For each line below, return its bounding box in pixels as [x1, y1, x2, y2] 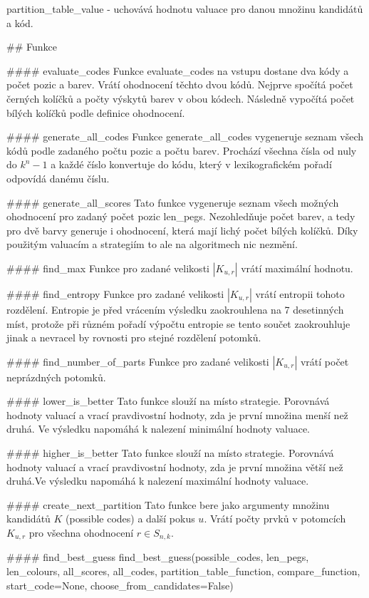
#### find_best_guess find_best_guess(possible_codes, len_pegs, [6, 550, 309, 565]
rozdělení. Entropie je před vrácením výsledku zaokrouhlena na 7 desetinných [6, 301, 344, 316]
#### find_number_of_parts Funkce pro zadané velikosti [6, 354, 269, 368]
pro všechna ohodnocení [28, 525, 134, 540]
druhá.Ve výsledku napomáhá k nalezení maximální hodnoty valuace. [6, 473, 309, 488]
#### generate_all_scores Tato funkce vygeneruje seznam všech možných [6, 195, 339, 210]
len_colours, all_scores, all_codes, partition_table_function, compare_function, [6, 564, 360, 579]
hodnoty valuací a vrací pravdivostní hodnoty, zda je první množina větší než [6, 459, 343, 474]
